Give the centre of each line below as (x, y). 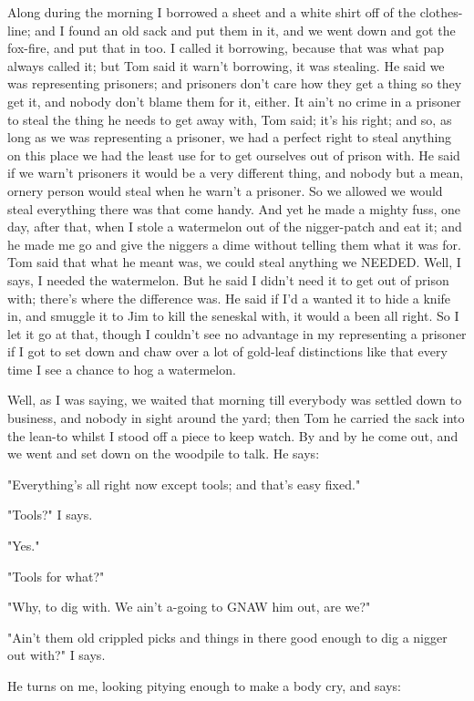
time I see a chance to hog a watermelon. (122, 369)
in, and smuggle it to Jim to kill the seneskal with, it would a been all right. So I (233, 316)
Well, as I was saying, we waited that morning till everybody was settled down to (235, 400)
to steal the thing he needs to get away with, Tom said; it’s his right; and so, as (230, 119)
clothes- (441, 12)
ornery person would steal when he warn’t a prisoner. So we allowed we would (225, 190)
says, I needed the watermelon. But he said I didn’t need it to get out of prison (228, 279)
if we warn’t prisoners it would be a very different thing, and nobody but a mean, (236, 173)
